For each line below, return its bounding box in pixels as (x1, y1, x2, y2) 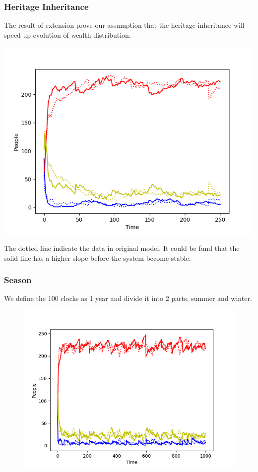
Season (4, 274, 32, 286)
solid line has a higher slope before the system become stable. (4, 252, 191, 263)
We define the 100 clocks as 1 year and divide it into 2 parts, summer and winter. (4, 293, 252, 303)
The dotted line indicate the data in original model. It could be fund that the (4, 243, 240, 253)
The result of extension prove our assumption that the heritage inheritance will (4, 20, 245, 30)
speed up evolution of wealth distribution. (4, 29, 131, 40)
